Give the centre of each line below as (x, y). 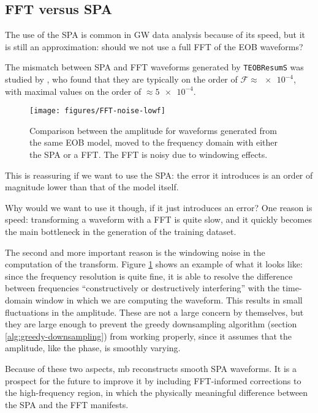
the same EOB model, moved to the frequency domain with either (153, 142)
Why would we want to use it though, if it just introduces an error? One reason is (159, 207)
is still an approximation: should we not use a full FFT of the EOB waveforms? (154, 46)
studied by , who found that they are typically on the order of (121, 79)
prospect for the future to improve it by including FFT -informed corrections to (153, 380)
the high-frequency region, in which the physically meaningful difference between (157, 393)
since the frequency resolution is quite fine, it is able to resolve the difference (149, 276)
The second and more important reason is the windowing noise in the (135, 252)
